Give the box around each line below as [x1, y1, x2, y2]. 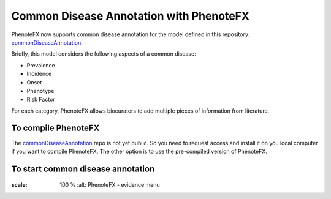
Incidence [26, 70, 52, 78]
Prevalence [26, 61, 55, 69]
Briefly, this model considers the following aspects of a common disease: [11, 50, 196, 58]
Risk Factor [26, 96, 55, 103]
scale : [11, 181, 28, 189]
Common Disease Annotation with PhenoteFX [11, 9, 249, 23]
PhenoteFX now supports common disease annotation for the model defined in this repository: [11, 31, 250, 38]
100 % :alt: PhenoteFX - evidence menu [59, 181, 161, 189]
